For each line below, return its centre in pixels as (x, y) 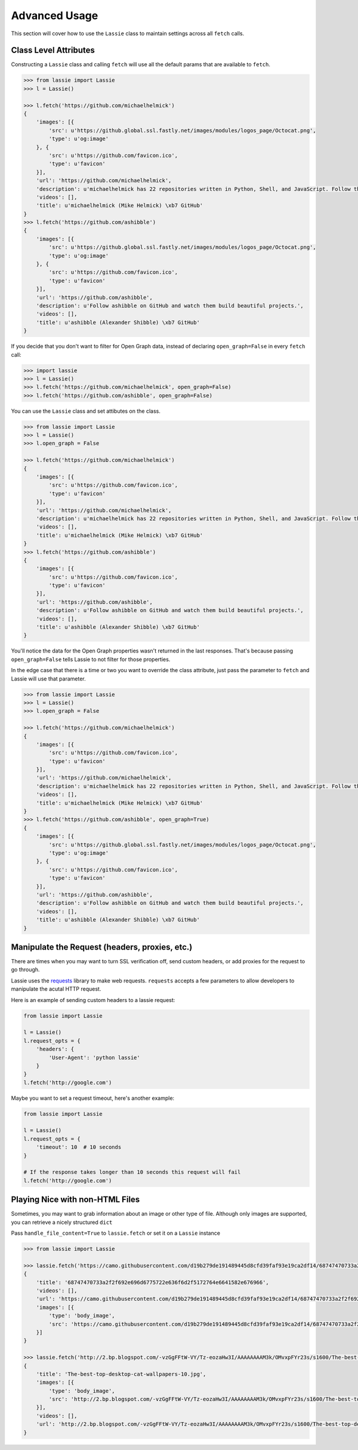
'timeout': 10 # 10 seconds (79, 1147)
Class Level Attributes (53, 50)
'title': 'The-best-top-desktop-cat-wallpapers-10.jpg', (121, 1374)
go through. (25, 970)
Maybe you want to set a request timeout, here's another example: (93, 1098)
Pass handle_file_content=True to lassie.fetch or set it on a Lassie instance (116, 1233)
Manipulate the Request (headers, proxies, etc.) (102, 947)
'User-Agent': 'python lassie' (94, 1058)
